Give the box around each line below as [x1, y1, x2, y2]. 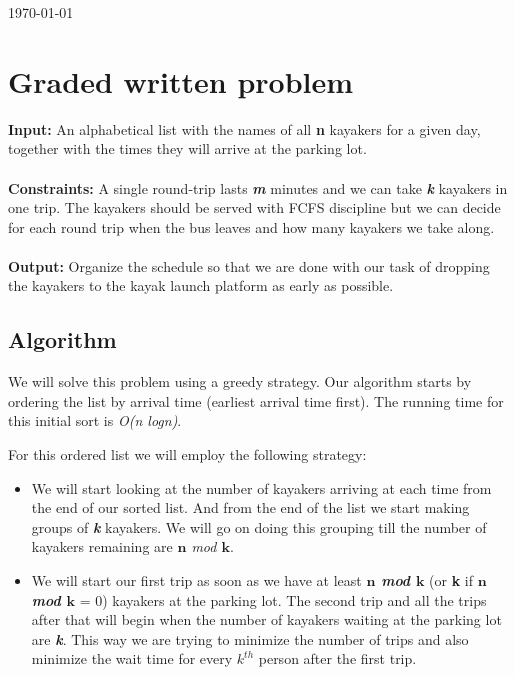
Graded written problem [8, 60, 354, 101]
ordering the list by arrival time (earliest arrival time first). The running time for [8, 390, 504, 411]
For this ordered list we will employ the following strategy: [8, 444, 367, 465]
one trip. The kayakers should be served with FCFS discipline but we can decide [8, 197, 501, 218]
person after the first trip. [258, 648, 417, 669]
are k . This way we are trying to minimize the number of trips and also [31, 628, 469, 649]
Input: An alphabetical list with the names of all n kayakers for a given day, [8, 118, 481, 139]
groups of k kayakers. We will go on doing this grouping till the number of [31, 516, 487, 537]
